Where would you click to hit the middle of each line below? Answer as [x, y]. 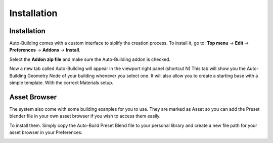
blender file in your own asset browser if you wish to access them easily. [85, 116]
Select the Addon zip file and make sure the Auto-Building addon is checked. [90, 59]
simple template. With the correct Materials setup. [61, 83]
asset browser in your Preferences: [46, 132]
